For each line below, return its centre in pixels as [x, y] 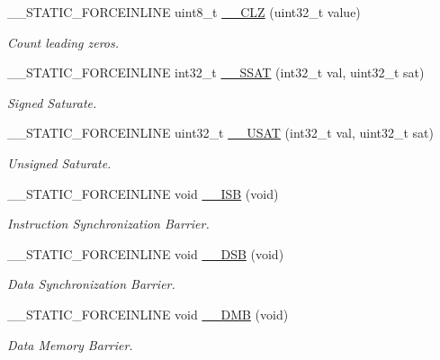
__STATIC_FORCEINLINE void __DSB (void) [146, 253]
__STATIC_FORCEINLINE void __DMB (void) [148, 314]
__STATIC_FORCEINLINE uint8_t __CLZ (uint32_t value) [184, 12]
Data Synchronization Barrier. [91, 284]
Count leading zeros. [63, 42]
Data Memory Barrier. [70, 344]
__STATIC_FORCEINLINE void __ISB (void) [143, 193]
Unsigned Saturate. [59, 162]
